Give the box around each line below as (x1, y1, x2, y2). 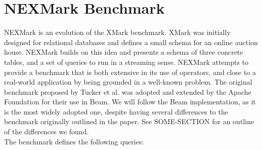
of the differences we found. (4, 126, 89, 137)
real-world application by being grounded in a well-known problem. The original (4, 77, 252, 87)
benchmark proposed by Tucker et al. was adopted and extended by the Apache (4, 86, 251, 97)
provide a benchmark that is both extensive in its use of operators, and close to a (4, 66, 256, 77)
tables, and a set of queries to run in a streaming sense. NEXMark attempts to (4, 56, 249, 67)
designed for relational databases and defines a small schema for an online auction (4, 36, 258, 47)
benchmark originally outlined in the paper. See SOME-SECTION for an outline (4, 116, 254, 127)
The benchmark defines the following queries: (4, 136, 144, 146)
